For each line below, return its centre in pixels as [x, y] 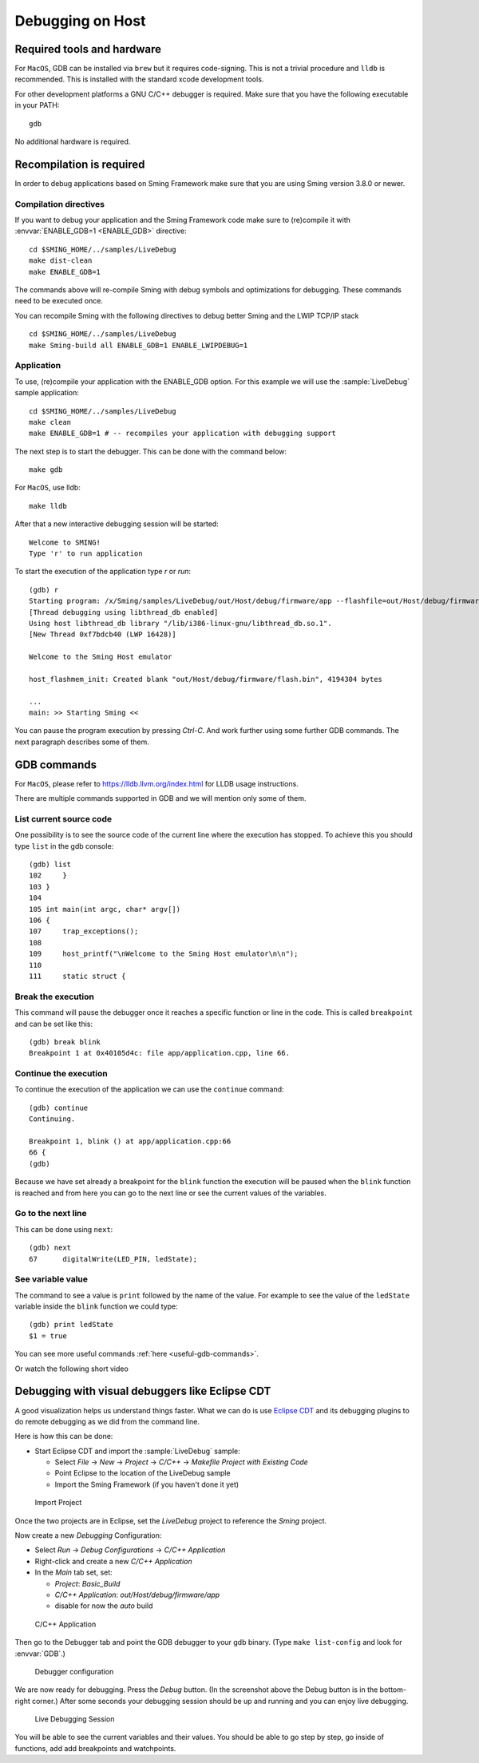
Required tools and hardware [88, 49]
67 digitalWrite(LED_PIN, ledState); [113, 1259]
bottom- [393, 1690]
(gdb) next [50, 1248]
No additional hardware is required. [73, 142]
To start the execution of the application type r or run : [103, 572]
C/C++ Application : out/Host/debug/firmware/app [137, 1595]
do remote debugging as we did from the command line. [107, 1421]
